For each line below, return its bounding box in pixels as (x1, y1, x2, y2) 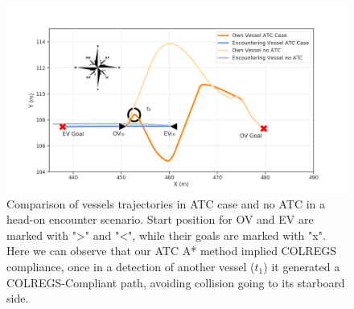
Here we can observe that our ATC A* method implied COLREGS (6, 242, 336, 259)
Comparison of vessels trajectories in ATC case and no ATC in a (6, 195, 326, 212)
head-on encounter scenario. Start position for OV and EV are (6, 211, 314, 228)
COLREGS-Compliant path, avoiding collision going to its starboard (6, 274, 345, 290)
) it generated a (263, 258, 340, 275)
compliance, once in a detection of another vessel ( (6, 258, 255, 275)
